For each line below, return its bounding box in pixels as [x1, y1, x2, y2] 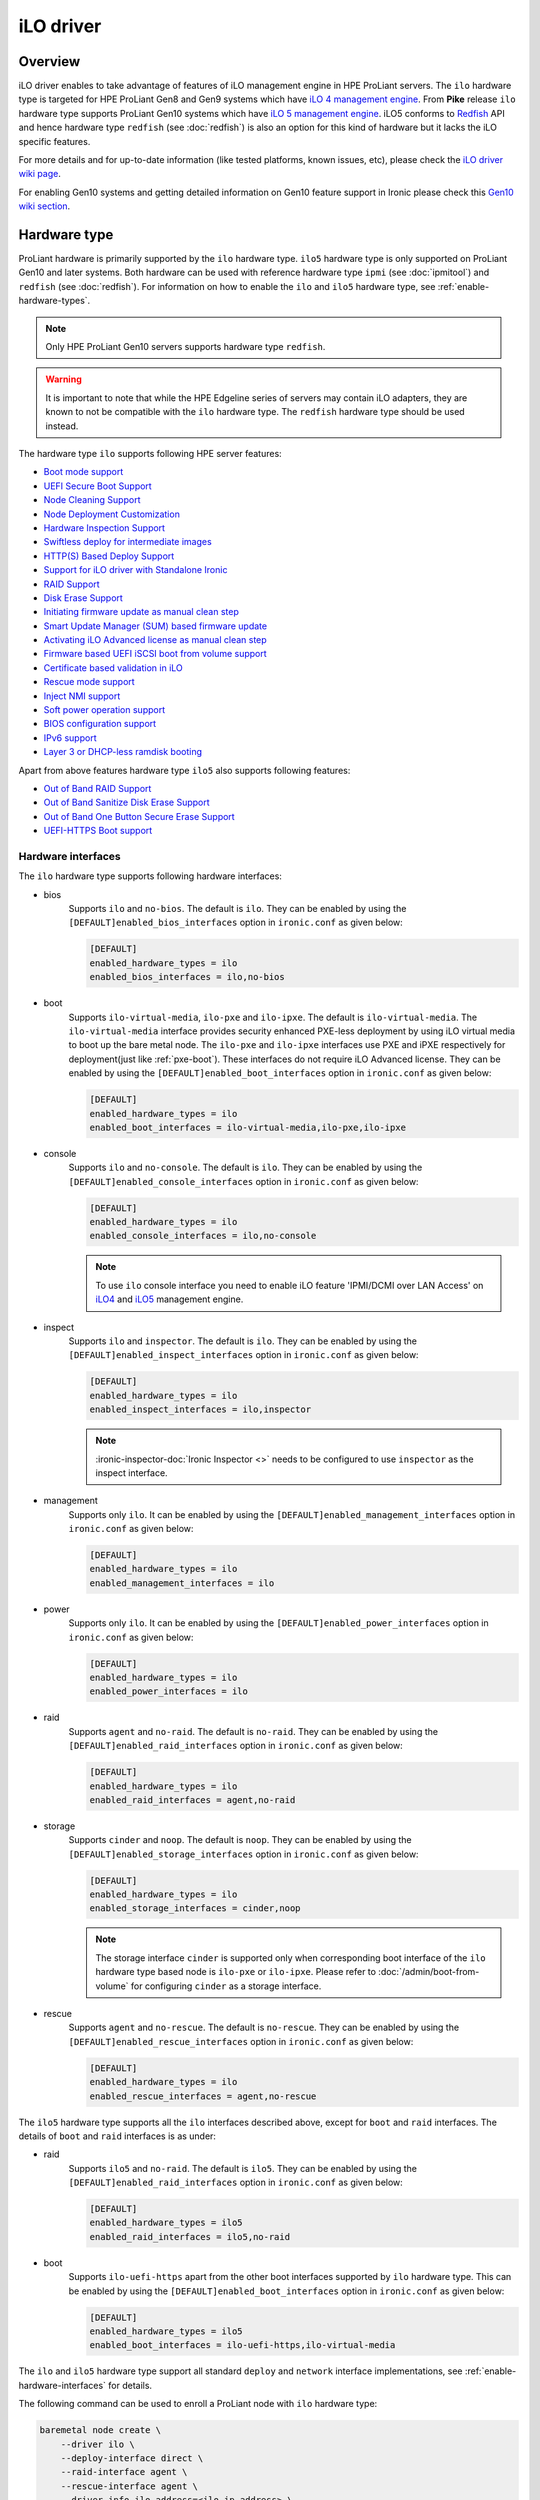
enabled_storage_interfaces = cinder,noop [89, 1903, 301, 1914]
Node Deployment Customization [43, 508, 180, 520]
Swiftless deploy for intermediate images [43, 536, 212, 548]
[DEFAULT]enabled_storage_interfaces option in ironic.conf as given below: [68, 1848, 419, 1860]
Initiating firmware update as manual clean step [43, 606, 240, 618]
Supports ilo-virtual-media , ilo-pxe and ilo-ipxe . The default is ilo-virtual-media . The [68, 1011, 478, 1023]
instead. [45, 420, 79, 432]
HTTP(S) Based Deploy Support [43, 550, 175, 562]
